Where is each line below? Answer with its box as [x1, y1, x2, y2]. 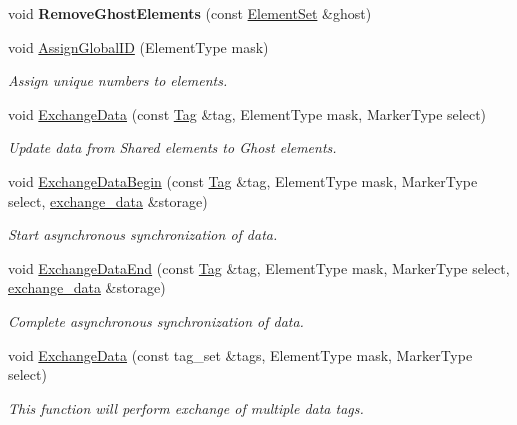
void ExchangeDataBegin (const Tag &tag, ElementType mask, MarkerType [8, 170, 478, 191]
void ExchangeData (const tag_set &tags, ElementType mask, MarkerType [8, 344, 473, 365]
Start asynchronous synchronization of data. [8, 224, 278, 245]
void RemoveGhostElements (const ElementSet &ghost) [8, 3, 372, 23]
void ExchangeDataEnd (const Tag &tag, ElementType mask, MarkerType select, [8, 257, 510, 278]
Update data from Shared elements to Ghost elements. [8, 137, 337, 158]
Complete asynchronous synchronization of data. [8, 310, 304, 331]
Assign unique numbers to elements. [8, 70, 228, 91]
